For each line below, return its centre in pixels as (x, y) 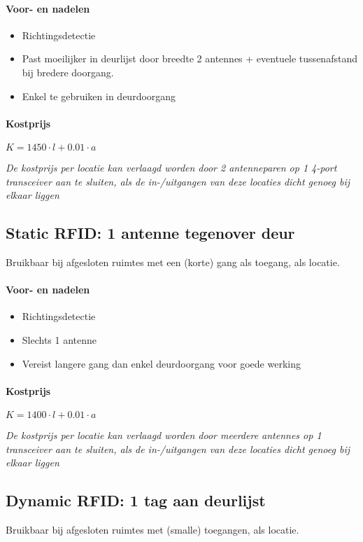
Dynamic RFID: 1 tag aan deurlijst (136, 500)
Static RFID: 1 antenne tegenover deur (150, 233)
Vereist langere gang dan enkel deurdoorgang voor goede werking (161, 363)
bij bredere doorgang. (68, 72)
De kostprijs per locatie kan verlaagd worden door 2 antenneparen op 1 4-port (171, 167)
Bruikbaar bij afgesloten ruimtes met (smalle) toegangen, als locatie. (152, 529)
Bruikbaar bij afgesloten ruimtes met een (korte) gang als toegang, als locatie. (173, 262)
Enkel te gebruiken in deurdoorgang (99, 96)
